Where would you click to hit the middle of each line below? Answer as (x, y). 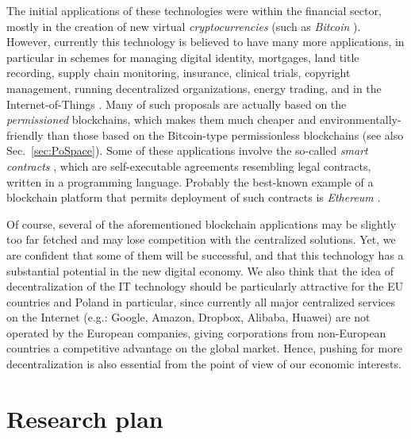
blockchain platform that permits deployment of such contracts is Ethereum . (194, 197)
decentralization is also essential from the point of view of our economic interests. (204, 364)
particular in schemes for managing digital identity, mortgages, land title (183, 57)
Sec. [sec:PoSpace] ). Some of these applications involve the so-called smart (187, 150)
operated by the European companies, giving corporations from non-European (196, 332)
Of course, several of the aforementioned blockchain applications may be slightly (202, 223)
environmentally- (360, 119)
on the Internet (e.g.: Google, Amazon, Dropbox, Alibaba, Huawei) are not (188, 317)
